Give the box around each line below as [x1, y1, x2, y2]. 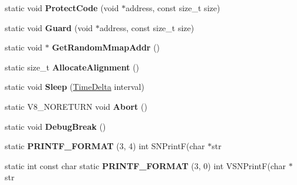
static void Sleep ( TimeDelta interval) [5, 80, 144, 93]
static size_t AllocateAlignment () [5, 60, 140, 73]
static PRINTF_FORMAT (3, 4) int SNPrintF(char [5, 140, 205, 152]
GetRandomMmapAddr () [52, 41, 160, 53]
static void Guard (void [5, 21, 93, 33]
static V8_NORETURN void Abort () [5, 100, 147, 112]
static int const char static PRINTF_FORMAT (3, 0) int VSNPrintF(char [5, 159, 286, 171]
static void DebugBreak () [5, 120, 106, 132]
